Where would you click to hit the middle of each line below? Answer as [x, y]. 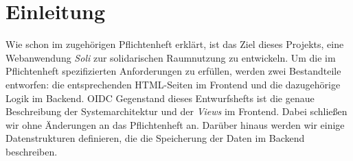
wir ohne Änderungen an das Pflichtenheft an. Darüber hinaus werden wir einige [175, 124]
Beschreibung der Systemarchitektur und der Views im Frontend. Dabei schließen [176, 111]
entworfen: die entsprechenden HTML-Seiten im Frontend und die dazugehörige [173, 84]
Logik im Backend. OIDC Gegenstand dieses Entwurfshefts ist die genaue [160, 98]
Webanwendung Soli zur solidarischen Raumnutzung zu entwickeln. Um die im [171, 57]
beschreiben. [32, 151]
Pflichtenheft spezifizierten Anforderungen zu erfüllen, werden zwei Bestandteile [173, 71]
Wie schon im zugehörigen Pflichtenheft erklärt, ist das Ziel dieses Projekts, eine [175, 44]
